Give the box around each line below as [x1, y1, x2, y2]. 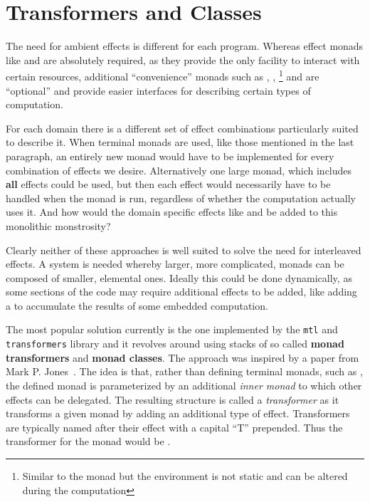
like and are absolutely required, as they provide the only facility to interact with [6, 52, 360, 67]
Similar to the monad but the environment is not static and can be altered [22, 468, 348, 483]
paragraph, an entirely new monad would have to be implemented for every [6, 148, 334, 163]
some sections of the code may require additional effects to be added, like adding [6, 284, 357, 299]
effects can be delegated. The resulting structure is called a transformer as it [6, 392, 339, 407]
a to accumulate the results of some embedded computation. [6, 298, 268, 313]
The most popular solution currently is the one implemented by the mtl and [6, 322, 338, 337]
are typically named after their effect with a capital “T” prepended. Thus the [6, 419, 343, 434]
